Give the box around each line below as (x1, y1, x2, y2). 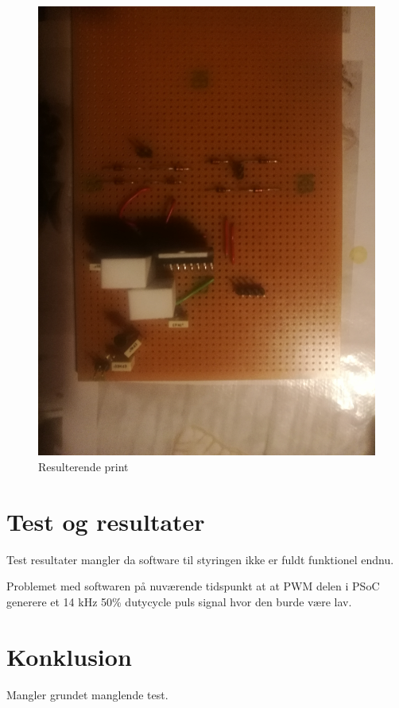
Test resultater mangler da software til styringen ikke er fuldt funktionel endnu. (6, 551, 394, 567)
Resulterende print (38, 458, 129, 474)
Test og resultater (6, 505, 205, 537)
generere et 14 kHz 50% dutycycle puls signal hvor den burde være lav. (6, 593, 352, 609)
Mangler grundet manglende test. (6, 686, 169, 702)
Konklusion (6, 640, 132, 672)
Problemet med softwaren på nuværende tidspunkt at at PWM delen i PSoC (6, 578, 380, 594)
